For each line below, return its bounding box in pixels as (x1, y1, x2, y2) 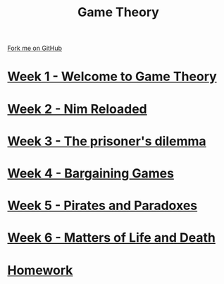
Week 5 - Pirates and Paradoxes (7, 198, 198, 214)
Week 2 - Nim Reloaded (7, 101, 147, 117)
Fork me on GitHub (7, 44, 62, 53)
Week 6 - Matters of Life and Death (7, 230, 216, 246)
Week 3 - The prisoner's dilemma (7, 133, 206, 149)
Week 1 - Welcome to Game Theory (7, 68, 217, 85)
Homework (7, 262, 73, 278)
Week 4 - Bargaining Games (7, 165, 175, 181)
